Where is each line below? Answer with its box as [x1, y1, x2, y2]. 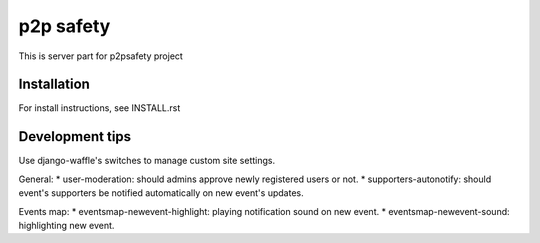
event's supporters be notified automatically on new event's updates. [18, 187, 304, 199]
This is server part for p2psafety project [18, 50, 184, 62]
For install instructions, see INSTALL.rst [18, 102, 181, 114]
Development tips [18, 128, 132, 145]
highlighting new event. [18, 219, 115, 231]
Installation [18, 76, 90, 93]
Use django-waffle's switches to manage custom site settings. [18, 155, 276, 167]
